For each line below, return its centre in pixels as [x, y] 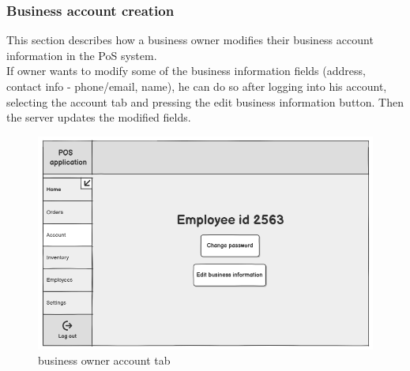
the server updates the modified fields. [99, 117]
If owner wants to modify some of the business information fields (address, [186, 71]
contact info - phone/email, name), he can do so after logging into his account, [197, 86]
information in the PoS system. [82, 55]
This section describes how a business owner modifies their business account [190, 40]
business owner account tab [104, 360]
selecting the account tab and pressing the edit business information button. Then [205, 101]
